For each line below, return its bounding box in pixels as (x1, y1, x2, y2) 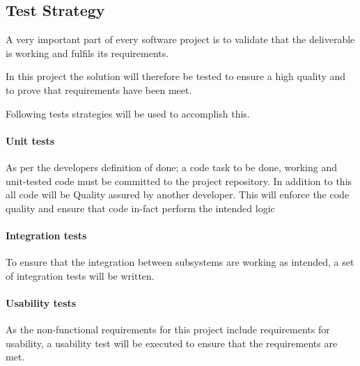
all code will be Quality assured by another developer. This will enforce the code (6, 187, 350, 202)
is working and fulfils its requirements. (6, 45, 169, 60)
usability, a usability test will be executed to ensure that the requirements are (6, 335, 338, 350)
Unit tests (6, 133, 55, 148)
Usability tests (6, 295, 77, 310)
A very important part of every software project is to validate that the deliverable (6, 32, 355, 47)
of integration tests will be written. (6, 268, 155, 283)
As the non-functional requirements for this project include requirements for (6, 322, 330, 337)
